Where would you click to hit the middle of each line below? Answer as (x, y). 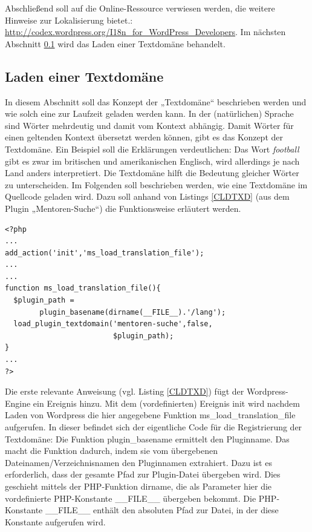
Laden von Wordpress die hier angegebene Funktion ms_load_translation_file (150, 415)
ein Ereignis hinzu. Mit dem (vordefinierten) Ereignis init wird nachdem (166, 403)
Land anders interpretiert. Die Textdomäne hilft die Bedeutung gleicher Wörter (152, 173)
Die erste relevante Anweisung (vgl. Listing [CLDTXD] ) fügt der (125, 391)
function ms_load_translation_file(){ (83, 288)
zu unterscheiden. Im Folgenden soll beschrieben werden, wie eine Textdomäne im (156, 184)
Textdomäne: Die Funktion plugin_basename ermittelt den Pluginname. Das (147, 438)
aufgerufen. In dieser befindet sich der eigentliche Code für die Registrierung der (154, 427)
